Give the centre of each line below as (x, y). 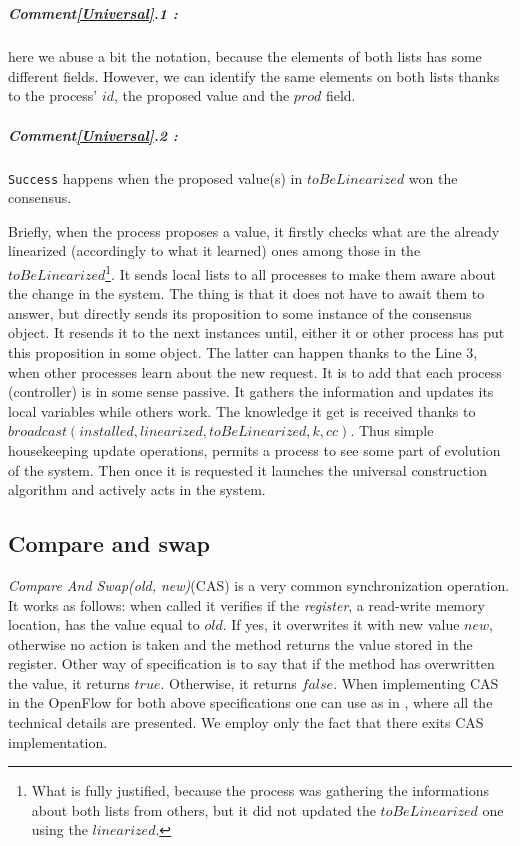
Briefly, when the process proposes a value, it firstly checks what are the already (254, 230)
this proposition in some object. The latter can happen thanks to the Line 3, (243, 351)
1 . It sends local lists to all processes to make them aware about (300, 272)
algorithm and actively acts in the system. (137, 489)
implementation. (58, 741)
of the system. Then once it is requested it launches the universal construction (247, 469)
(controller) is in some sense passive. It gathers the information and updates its (251, 391)
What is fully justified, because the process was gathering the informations (260, 790)
